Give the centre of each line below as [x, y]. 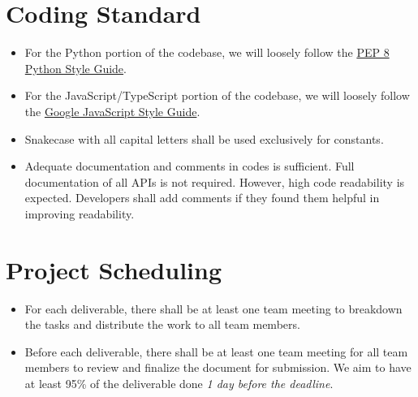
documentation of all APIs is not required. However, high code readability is [215, 181]
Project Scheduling [114, 269]
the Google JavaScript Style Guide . [112, 111]
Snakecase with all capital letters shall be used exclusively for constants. [204, 138]
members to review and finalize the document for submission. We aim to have [218, 367]
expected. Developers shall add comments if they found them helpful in [202, 198]
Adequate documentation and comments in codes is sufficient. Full [190, 166]
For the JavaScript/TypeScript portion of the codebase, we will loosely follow [217, 95]
